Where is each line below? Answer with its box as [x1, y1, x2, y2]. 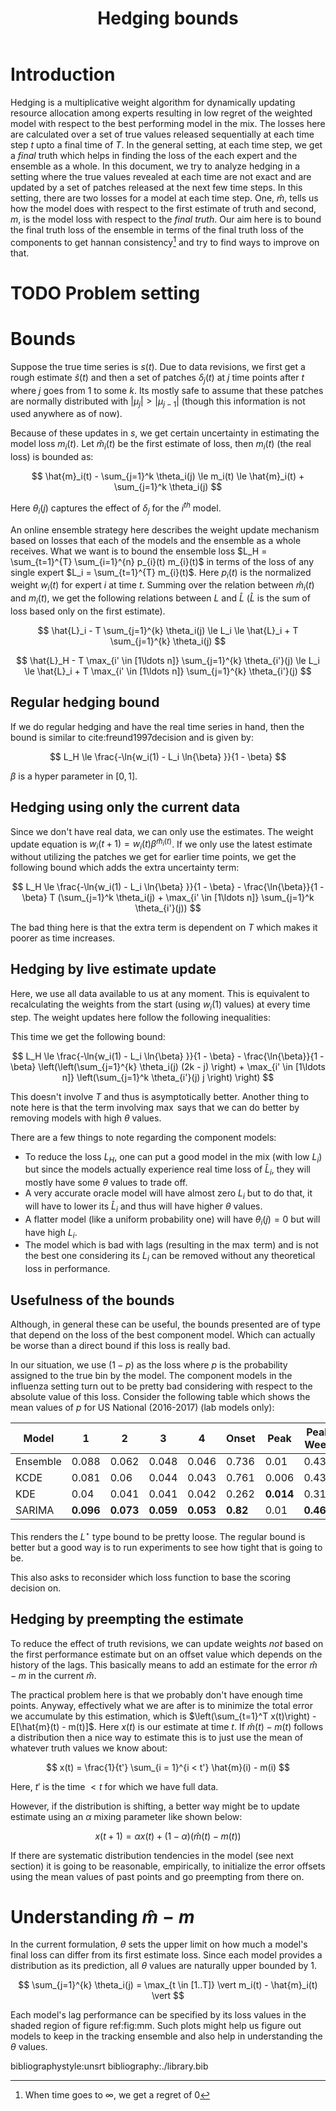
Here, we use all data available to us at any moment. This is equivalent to [10, 987, 310, 999]
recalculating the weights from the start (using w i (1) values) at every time [10, 998, 311, 1012]
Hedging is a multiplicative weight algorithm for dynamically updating [10, 96, 296, 108]
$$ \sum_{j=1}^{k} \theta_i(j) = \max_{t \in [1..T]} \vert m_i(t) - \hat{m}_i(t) [18, 1979, 318, 1991]
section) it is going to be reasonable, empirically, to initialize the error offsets [10, 1860, 326, 1872]
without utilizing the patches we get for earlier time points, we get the [10, 851, 297, 863]
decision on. [10, 1582, 62, 1594]
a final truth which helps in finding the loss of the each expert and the [10, 149, 298, 161]
